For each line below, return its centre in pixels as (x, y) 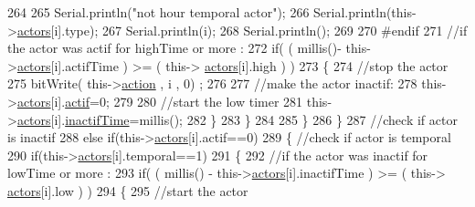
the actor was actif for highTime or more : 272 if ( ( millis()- (174, 48)
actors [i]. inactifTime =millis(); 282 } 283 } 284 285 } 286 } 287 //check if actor (237, 119)
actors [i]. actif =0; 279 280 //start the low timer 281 (160, 101)
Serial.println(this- (365, 12)
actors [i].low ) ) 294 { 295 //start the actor (128, 190)
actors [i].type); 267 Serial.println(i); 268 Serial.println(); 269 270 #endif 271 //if (242, 30)
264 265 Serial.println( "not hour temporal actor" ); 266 (158, 12)
